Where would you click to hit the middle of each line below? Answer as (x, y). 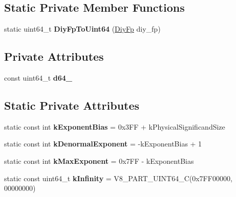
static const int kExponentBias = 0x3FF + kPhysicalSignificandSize (115, 126)
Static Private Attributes (72, 105)
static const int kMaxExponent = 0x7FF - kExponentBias (99, 161)
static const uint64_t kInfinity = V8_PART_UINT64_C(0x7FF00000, (118, 178)
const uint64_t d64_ (38, 78)
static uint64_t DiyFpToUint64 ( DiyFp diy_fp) (82, 29)
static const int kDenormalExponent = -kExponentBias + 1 (103, 144)
